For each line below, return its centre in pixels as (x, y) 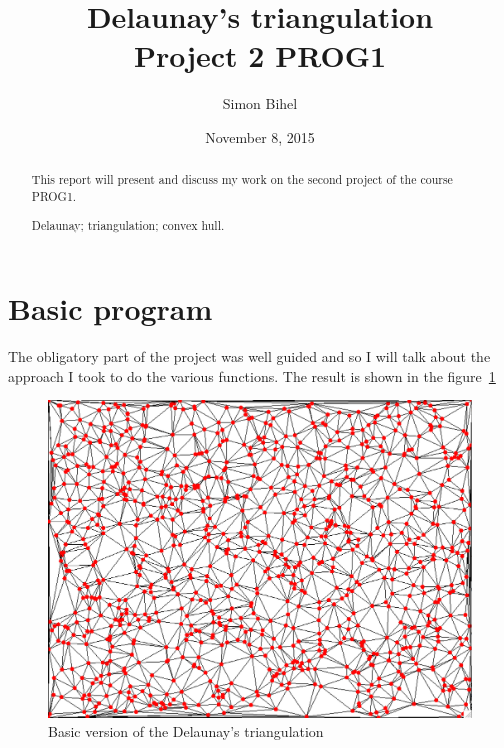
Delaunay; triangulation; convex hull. (128, 224)
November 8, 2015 (260, 136)
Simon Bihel (260, 103)
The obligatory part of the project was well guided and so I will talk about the (249, 356)
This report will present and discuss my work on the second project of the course (242, 179)
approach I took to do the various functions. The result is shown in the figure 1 (252, 375)
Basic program (110, 308)
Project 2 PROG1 (260, 55)
